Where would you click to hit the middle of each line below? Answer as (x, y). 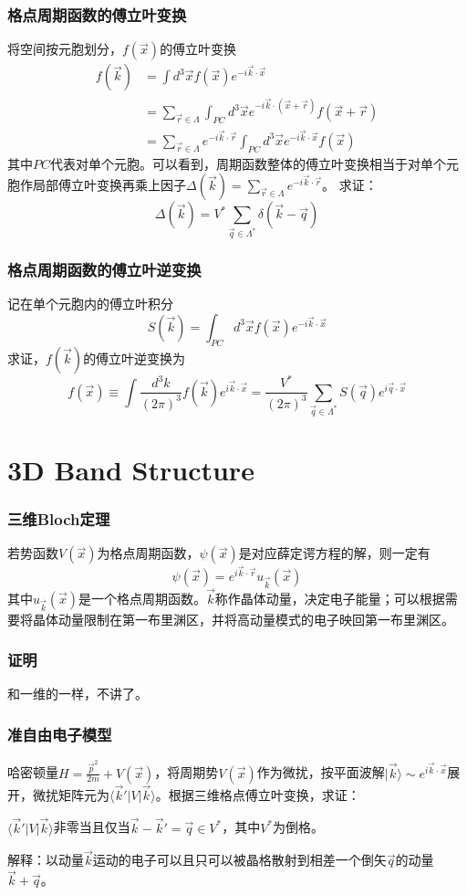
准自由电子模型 (60, 734)
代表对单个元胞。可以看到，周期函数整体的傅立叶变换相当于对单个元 (255, 163)
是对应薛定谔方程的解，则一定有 (334, 553)
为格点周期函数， (148, 553)
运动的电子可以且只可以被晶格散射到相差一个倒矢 (239, 860)
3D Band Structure (131, 469)
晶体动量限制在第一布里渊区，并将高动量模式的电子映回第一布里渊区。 (243, 619)
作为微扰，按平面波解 (321, 772)
